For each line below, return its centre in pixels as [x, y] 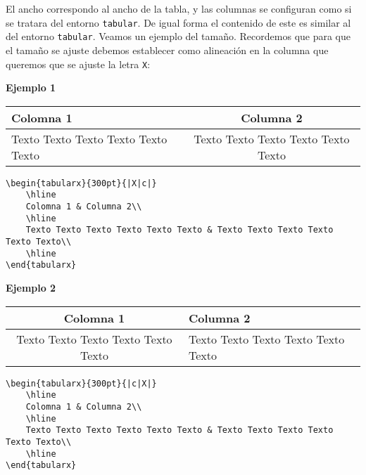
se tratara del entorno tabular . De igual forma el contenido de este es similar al [178, 22]
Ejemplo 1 [31, 87]
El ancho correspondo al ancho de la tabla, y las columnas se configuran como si [179, 8]
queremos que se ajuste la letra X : [78, 64]
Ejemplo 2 [31, 287]
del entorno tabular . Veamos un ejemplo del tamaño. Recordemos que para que [178, 36]
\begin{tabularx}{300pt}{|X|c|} [81, 183]
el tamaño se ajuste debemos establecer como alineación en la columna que [167, 50]
